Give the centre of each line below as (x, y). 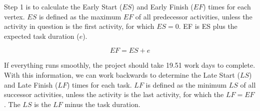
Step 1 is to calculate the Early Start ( (63, 6)
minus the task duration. (102, 104)
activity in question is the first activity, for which (79, 26)
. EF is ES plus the (208, 26)
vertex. (14, 16)
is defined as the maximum (80, 16)
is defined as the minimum (186, 84)
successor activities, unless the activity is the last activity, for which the (114, 94)
